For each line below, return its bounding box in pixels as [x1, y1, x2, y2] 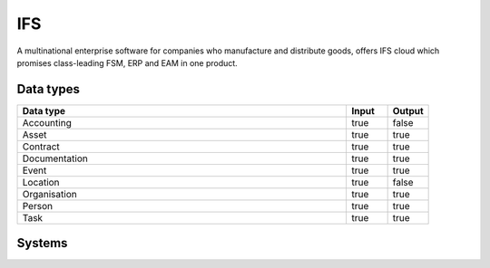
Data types [16, 81, 81, 97]
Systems [16, 235, 68, 251]
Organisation [22, 187, 77, 200]
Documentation [22, 152, 88, 165]
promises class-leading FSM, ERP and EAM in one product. [16, 57, 238, 68]
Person [22, 199, 54, 212]
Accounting [22, 116, 72, 129]
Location [22, 176, 60, 188]
